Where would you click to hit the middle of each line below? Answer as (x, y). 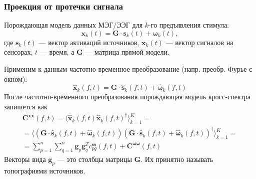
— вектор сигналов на (199, 42)
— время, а (57, 52)
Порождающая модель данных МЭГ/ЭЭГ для (73, 25)
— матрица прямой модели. (127, 52)
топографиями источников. (45, 170)
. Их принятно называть (177, 159)
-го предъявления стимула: (189, 25)
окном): (16, 78)
